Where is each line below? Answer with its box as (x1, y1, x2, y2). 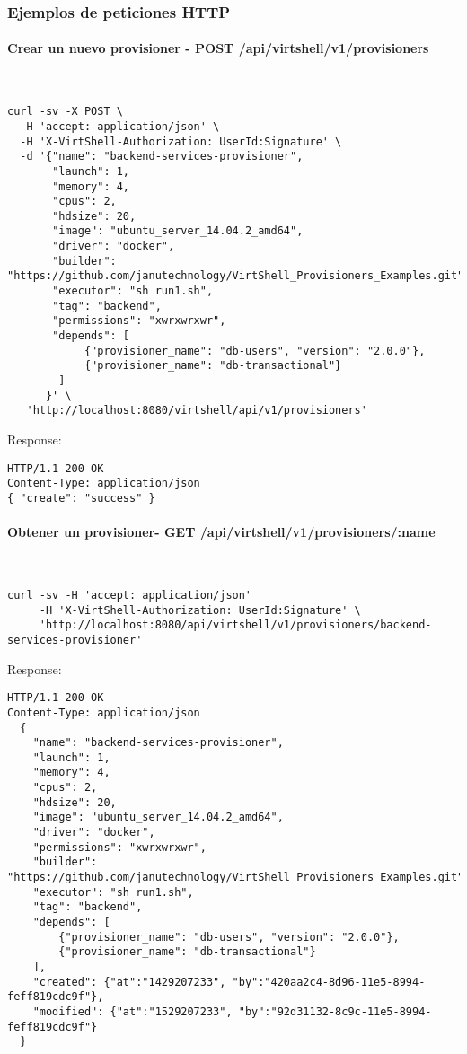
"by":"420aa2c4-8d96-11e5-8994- (232, 975, 426, 988)
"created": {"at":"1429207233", (32, 975, 226, 988)
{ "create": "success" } (7, 491, 155, 505)
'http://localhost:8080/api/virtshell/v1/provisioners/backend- (39, 619, 432, 632)
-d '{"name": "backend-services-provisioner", (20, 150, 304, 163)
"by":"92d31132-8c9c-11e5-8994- (238, 1005, 432, 1018)
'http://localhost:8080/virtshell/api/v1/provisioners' (26, 404, 367, 417)
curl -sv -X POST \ (7, 105, 123, 119)
